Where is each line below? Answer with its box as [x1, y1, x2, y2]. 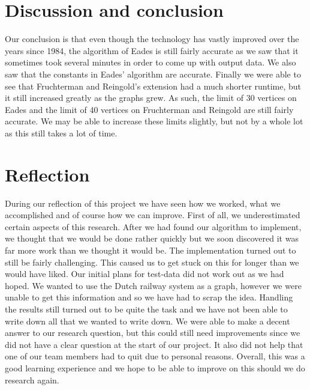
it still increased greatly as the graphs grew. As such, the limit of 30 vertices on [5, 91, 297, 104]
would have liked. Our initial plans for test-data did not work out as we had [5, 267, 284, 280]
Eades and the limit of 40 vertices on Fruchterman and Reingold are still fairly [5, 103, 294, 115]
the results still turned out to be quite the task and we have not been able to [5, 302, 288, 315]
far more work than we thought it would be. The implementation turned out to [5, 243, 296, 256]
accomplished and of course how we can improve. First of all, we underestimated [5, 209, 300, 221]
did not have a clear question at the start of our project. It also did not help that [5, 338, 303, 350]
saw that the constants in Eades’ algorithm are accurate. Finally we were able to [5, 67, 301, 80]
